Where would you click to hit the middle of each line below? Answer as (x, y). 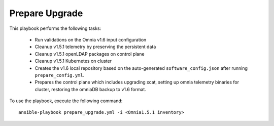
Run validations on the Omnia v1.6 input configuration (91, 39)
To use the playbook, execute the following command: (66, 101)
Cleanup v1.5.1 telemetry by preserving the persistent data (95, 47)
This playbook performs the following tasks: (55, 28)
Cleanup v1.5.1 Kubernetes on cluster (73, 61)
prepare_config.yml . (60, 75)
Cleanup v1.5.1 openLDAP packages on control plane (90, 54)
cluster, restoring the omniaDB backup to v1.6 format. (91, 89)
